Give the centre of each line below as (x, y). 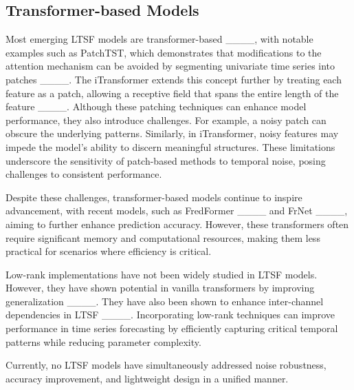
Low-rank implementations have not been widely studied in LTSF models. (162, 274)
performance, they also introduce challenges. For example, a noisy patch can (166, 120)
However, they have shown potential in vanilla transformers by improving (160, 288)
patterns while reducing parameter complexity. (103, 341)
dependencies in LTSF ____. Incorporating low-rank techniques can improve (170, 315)
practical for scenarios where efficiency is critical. (109, 251)
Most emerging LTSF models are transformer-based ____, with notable (159, 39)
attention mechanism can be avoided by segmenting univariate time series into (170, 66)
